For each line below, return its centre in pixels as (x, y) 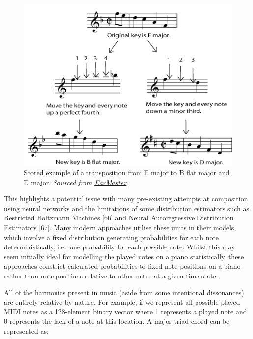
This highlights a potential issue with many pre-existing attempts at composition (126, 199)
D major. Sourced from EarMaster (75, 182)
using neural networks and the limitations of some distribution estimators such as (127, 208)
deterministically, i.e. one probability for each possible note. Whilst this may (120, 247)
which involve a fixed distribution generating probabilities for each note (112, 237)
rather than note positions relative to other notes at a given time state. (111, 276)
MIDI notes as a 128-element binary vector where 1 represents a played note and (126, 311)
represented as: (26, 331)
